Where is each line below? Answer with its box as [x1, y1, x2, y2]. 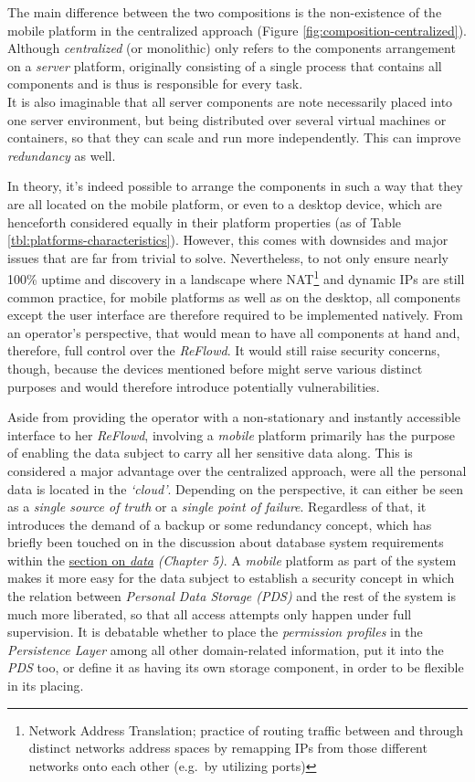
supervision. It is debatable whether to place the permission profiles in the [7, 622, 423, 641]
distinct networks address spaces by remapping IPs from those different [28, 738, 427, 757]
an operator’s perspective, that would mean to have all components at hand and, [7, 322, 460, 342]
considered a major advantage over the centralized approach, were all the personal [7, 460, 467, 480]
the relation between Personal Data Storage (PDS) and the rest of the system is [7, 586, 456, 606]
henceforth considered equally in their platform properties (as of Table [7, 212, 402, 231]
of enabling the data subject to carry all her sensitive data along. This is [7, 443, 413, 462]
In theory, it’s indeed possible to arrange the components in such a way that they [7, 176, 463, 195]
